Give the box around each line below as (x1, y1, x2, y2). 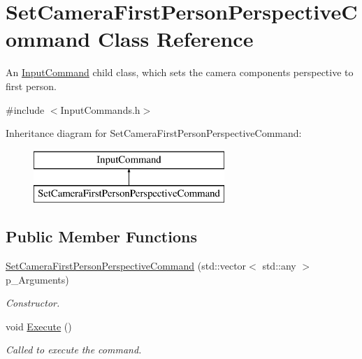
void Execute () (6, 318, 72, 333)
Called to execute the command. (6, 342, 142, 357)
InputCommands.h (60, 102, 140, 117)
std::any (262, 258, 296, 273)
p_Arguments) (6, 272, 69, 286)
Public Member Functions (6, 226, 197, 247)
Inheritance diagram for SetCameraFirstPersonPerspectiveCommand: (6, 126, 302, 140)
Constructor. (6, 295, 60, 310)
